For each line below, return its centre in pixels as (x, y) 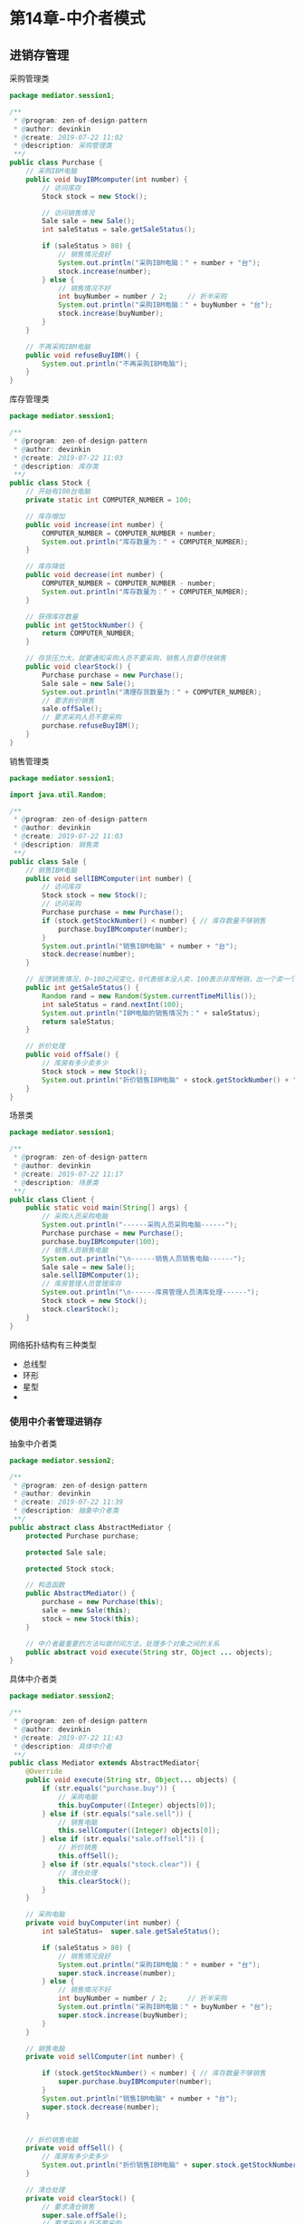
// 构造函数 (45, 1585)
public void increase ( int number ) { (95, 524)
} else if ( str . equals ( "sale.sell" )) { (117, 1814)
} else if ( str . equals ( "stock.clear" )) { (121, 1864)
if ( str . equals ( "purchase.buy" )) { (109, 1788)
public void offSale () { (72, 1055)
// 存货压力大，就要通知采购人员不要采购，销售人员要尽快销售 (126, 659)
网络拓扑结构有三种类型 (53, 1345)
